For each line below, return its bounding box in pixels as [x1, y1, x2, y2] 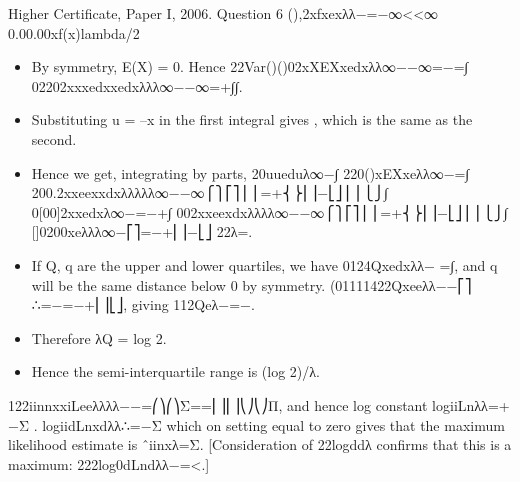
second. [31, 128, 77, 149]
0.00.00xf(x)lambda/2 [8, 22, 140, 43]
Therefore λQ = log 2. [31, 327, 167, 348]
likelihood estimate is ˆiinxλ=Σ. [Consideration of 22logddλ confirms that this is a [8, 434, 512, 455]
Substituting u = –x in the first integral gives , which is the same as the [31, 109, 473, 130]
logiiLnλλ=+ [432, 394, 510, 415]
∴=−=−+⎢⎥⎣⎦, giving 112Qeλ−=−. [31, 294, 255, 315]
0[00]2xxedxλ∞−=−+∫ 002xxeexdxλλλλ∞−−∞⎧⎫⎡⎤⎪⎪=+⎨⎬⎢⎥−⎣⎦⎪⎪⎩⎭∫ [31, 201, 508, 222]
